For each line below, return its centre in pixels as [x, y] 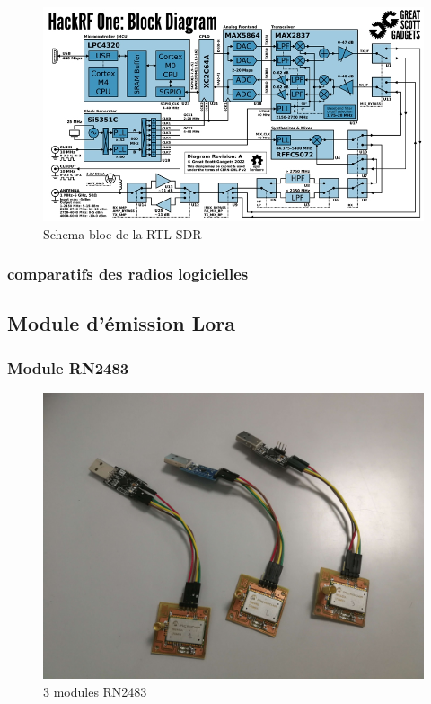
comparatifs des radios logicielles [128, 274]
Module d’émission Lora [121, 323]
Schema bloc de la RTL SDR [123, 233]
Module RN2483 [68, 367]
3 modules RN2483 [95, 691]
